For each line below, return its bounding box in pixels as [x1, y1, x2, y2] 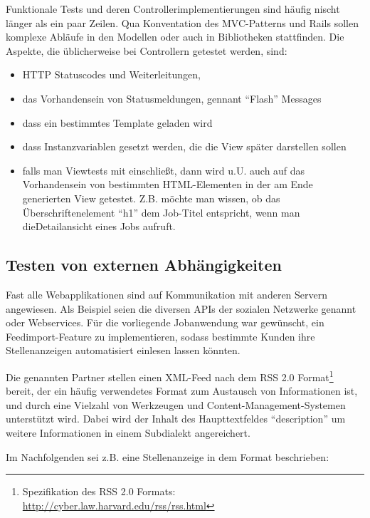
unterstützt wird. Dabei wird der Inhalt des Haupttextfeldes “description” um [6, 411, 346, 426]
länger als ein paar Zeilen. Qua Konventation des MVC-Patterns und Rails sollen [6, 15, 359, 30]
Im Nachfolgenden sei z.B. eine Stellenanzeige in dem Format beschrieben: [6, 449, 329, 464]
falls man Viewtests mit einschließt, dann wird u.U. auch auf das [22, 162, 305, 177]
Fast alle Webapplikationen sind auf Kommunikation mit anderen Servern [6, 286, 328, 301]
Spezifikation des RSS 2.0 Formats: [22, 484, 176, 499]
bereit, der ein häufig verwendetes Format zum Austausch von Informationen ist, [6, 383, 358, 398]
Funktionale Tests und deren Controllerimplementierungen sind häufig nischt [6, 1, 340, 16]
